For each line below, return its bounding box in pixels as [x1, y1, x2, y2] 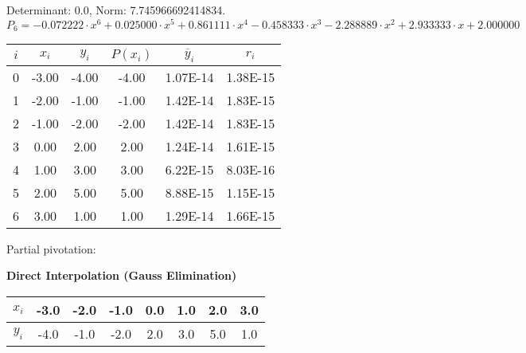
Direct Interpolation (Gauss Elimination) [6, 267, 237, 284]
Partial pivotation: [6, 240, 96, 257]
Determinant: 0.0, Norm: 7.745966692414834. [6, 2, 226, 18]
